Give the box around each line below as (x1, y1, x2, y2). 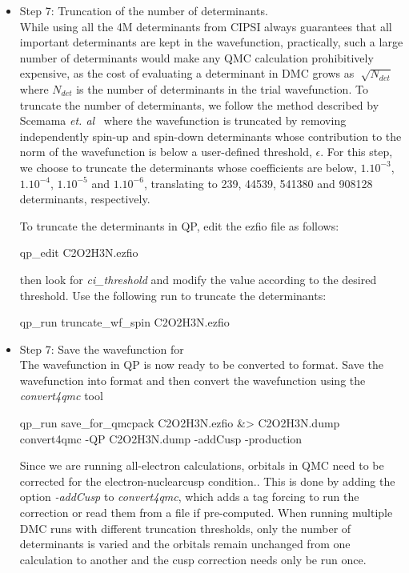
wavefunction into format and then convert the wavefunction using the (19, 371, 366, 388)
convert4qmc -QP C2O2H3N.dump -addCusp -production (19, 430, 303, 447)
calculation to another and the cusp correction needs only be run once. (19, 551, 367, 567)
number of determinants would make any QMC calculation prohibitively (19, 49, 374, 66)
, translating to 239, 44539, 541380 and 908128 (143, 174, 373, 191)
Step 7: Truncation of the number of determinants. (19, 2, 268, 18)
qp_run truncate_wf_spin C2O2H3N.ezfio (19, 314, 230, 331)
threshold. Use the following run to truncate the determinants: (19, 286, 327, 303)
